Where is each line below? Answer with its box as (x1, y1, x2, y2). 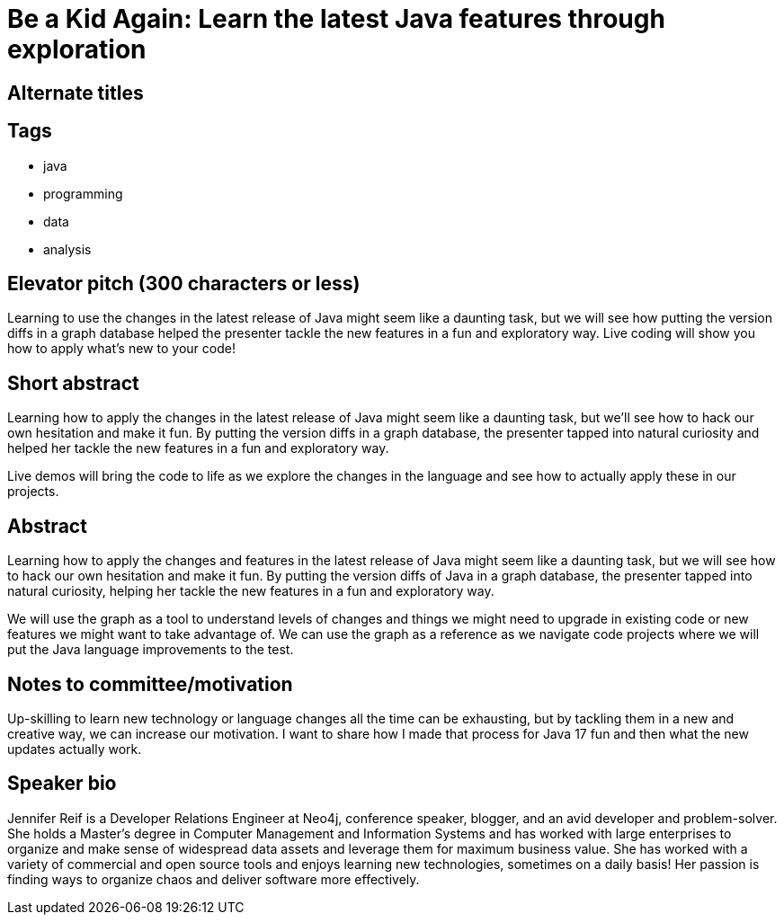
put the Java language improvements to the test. (7, 642, 294, 658)
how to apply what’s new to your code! (7, 341, 236, 357)
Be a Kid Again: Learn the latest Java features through (7, 4, 665, 34)
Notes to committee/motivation (7, 672, 293, 696)
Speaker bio (7, 772, 117, 795)
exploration (7, 34, 147, 65)
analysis (43, 241, 92, 257)
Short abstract (7, 371, 139, 395)
